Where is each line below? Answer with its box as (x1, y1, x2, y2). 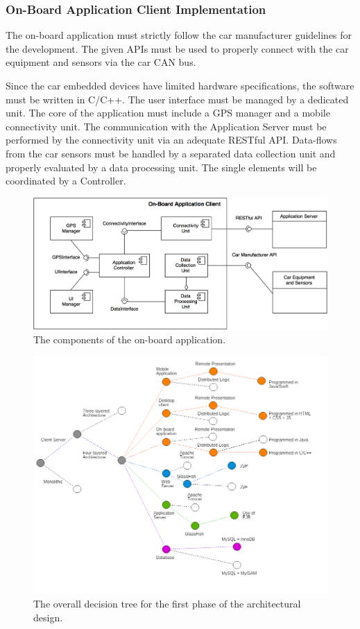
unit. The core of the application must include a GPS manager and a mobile (6, 105, 330, 120)
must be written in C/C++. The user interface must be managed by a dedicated (6, 92, 349, 106)
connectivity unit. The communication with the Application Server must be (6, 119, 327, 133)
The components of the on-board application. (33, 331, 226, 346)
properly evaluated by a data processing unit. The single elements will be (6, 160, 317, 174)
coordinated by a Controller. (6, 173, 126, 188)
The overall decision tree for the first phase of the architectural (33, 596, 301, 611)
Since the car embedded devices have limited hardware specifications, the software (6, 78, 354, 92)
